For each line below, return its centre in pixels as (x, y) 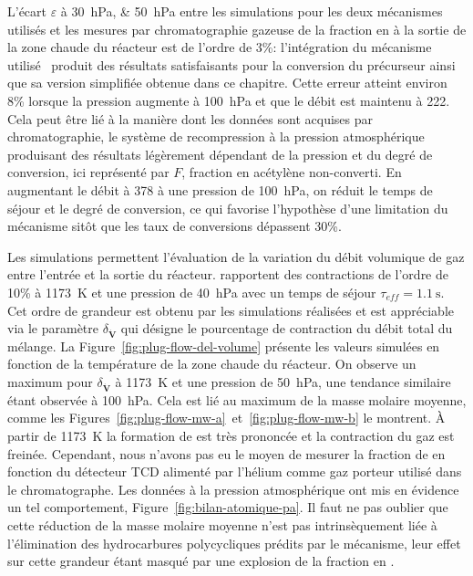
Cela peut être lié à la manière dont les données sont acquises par (190, 118)
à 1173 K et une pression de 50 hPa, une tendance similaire (283, 382)
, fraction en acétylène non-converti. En (292, 172)
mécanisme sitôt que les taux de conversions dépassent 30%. (175, 226)
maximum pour (50, 382)
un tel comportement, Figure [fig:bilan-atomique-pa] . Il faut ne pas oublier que (228, 507)
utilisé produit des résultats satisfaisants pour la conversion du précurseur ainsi (231, 64)
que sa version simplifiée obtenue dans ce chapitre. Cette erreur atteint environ (227, 83)
